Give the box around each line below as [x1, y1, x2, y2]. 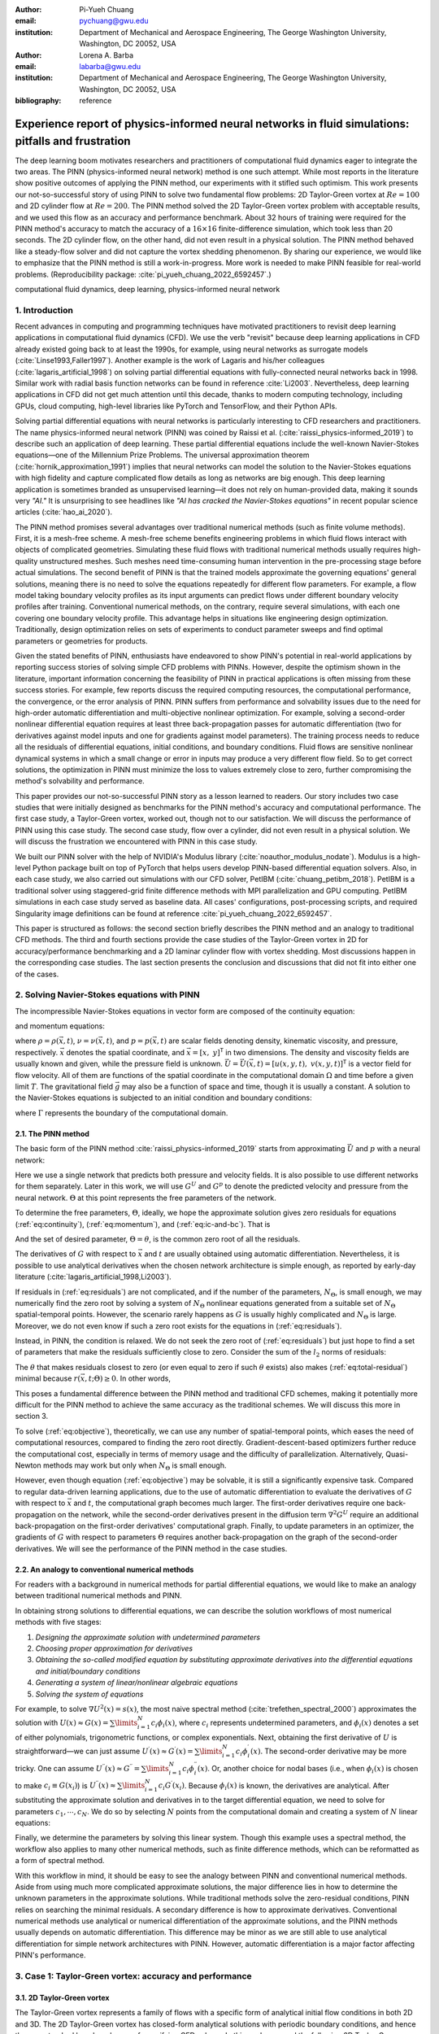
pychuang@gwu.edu [79, 16, 150, 26]
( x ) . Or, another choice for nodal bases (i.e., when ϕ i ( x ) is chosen [197, 1763, 419, 1775]
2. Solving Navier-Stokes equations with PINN [15, 989, 200, 1001]
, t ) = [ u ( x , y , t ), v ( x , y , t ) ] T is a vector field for [253, 1058, 412, 1069]
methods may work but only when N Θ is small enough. [42, 1460, 227, 1472]
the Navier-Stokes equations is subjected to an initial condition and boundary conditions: [15, 1093, 312, 1102]
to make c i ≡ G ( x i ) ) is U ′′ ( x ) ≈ [15, 1779, 116, 1792]
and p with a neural [354, 1144, 420, 1154]
